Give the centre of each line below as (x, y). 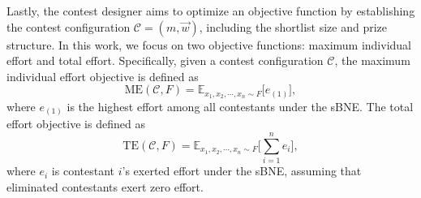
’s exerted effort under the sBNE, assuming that (242, 171)
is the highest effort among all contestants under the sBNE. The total (240, 106)
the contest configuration (69, 26)
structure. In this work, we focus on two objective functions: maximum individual (209, 44)
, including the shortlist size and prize (293, 26)
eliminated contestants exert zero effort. (105, 186)
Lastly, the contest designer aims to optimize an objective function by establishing (211, 11)
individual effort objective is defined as (103, 76)
